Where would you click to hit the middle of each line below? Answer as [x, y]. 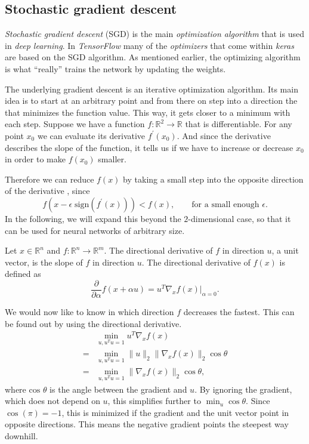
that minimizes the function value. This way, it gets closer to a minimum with [148, 112]
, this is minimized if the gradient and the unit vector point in [175, 412]
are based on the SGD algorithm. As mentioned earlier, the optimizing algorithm [153, 57]
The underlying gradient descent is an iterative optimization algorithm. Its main [152, 89]
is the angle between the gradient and [118, 389]
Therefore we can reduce [50, 179]
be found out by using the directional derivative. [93, 323]
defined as [23, 274]
